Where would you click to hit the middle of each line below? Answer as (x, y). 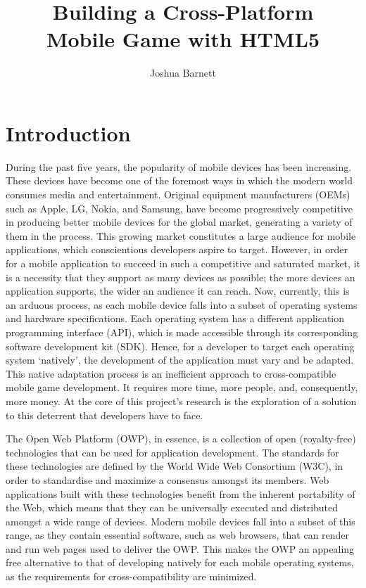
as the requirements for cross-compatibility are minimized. (131, 576)
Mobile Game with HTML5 (183, 39)
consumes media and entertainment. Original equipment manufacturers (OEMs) (178, 194)
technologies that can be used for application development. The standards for (172, 452)
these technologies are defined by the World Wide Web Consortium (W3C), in (175, 466)
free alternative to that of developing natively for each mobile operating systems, (180, 562)
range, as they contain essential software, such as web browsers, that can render (178, 535)
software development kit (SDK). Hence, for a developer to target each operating (180, 346)
